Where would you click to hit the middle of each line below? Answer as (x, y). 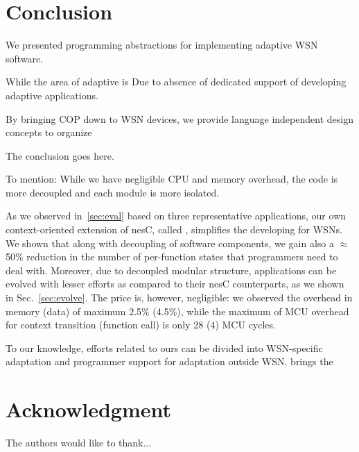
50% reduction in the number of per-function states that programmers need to (172, 257)
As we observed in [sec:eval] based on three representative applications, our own (176, 216)
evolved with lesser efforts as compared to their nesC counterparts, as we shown (175, 284)
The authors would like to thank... (79, 443)
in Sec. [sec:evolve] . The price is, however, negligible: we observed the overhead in (179, 298)
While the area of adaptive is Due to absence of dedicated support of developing (176, 82)
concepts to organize (49, 132)
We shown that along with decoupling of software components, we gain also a (170, 243)
